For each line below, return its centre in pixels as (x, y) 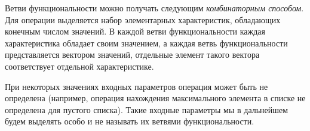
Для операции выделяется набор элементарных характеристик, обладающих (143, 19)
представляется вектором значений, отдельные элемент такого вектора (132, 54)
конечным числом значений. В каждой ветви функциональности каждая (135, 31)
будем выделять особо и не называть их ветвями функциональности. (130, 121)
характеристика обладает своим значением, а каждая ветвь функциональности (146, 43)
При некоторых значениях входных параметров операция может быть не (136, 86)
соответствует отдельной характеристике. (79, 66)
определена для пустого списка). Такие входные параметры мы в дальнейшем (147, 109)
